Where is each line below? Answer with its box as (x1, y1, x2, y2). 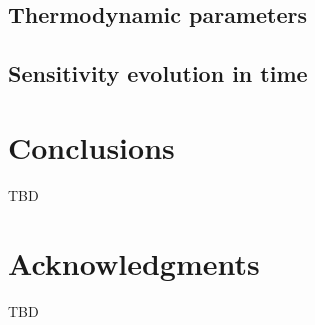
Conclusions (8, 126, 175, 167)
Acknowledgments (8, 243, 260, 284)
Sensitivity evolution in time (8, 58, 308, 89)
